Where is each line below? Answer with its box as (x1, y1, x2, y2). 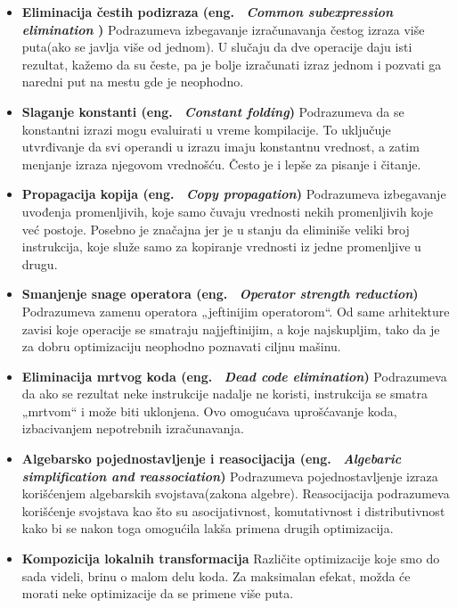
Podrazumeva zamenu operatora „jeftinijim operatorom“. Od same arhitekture (21, 301, 450, 320)
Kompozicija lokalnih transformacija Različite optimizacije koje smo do (21, 549, 440, 568)
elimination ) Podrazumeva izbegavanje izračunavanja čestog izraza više (21, 20, 425, 38)
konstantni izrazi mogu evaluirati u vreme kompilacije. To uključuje (21, 119, 391, 138)
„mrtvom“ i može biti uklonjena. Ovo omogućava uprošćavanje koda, (21, 401, 397, 420)
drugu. (21, 254, 58, 273)
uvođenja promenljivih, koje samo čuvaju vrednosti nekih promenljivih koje (21, 201, 433, 220)
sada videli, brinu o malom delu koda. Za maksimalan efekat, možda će (21, 566, 411, 585)
